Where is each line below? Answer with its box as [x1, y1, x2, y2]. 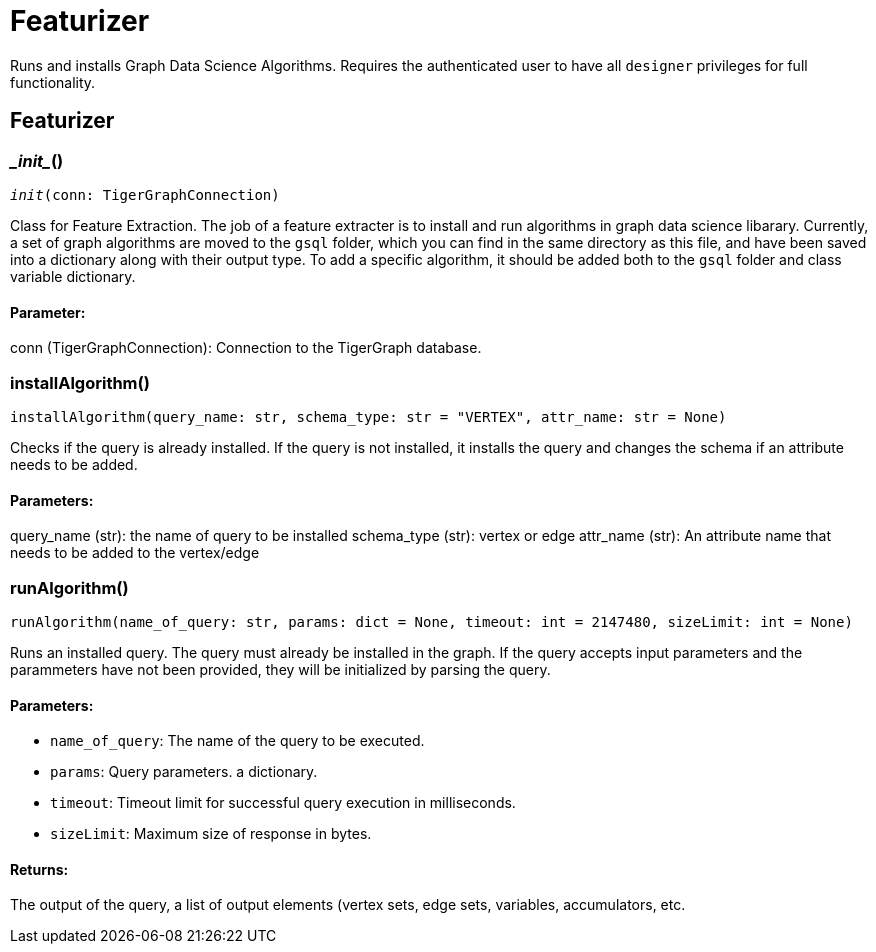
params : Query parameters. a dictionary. [50, 763, 318, 781]
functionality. [10, 73, 96, 91]
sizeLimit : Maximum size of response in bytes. [50, 825, 372, 843]
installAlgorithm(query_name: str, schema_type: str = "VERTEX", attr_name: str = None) [10, 408, 727, 425]
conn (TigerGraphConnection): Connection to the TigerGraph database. [10, 339, 482, 357]
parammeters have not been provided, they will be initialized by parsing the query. [10, 660, 551, 678]
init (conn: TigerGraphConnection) [10, 186, 280, 203]
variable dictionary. [10, 267, 136, 285]
